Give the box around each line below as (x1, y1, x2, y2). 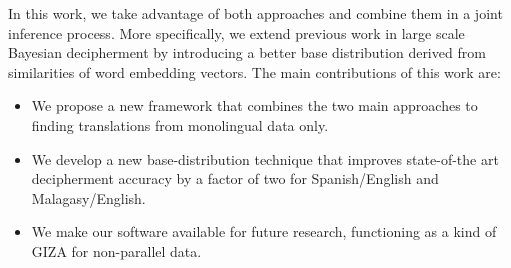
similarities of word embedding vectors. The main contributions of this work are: (8, 61, 501, 82)
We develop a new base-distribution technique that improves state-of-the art (31, 148, 499, 169)
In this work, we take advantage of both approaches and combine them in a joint (8, 3, 503, 23)
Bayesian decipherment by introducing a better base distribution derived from (8, 42, 486, 63)
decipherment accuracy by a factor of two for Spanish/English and (31, 168, 439, 189)
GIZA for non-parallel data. (31, 240, 202, 261)
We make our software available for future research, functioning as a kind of (31, 221, 497, 242)
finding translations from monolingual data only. (31, 114, 329, 135)
